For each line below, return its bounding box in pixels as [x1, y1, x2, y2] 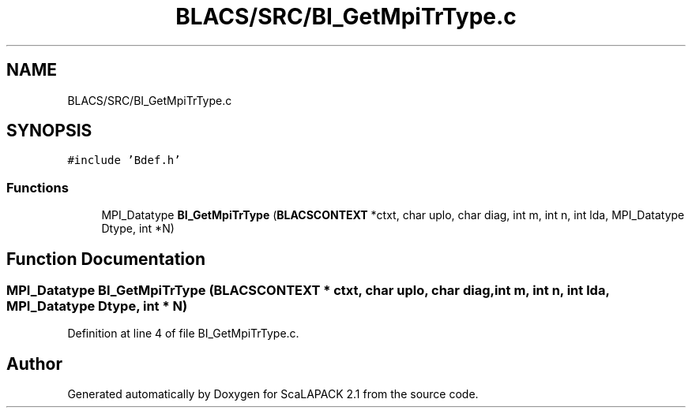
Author [6, 353, 62, 374]
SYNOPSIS [6, 121, 92, 141]
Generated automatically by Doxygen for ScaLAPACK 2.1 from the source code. [67, 387, 479, 401]
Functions [6, 179, 69, 196]
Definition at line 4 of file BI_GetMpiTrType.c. [67, 326, 299, 341]
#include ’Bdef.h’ [67, 154, 181, 167]
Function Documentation [6, 248, 205, 269]
